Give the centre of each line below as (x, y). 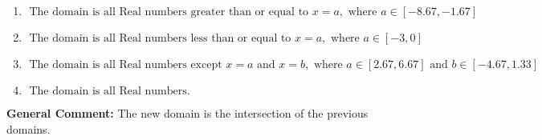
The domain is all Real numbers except (126, 65)
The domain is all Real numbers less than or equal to (160, 38)
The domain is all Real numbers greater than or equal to (169, 12)
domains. (29, 128)
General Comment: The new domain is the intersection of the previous (187, 113)
